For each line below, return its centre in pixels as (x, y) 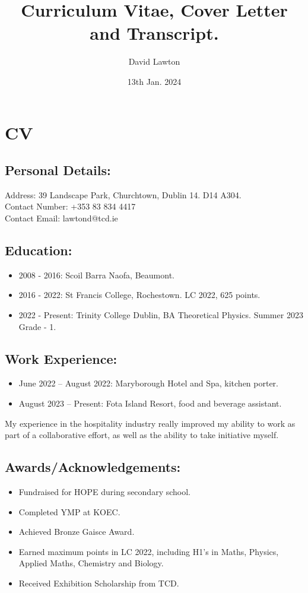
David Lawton (154, 61)
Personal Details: (58, 170)
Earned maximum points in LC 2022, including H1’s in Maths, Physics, (149, 551)
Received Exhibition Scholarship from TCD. (99, 583)
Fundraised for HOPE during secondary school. (104, 492)
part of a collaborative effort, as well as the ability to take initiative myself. (142, 435)
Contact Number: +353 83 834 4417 (70, 206)
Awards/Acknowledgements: (93, 467)
